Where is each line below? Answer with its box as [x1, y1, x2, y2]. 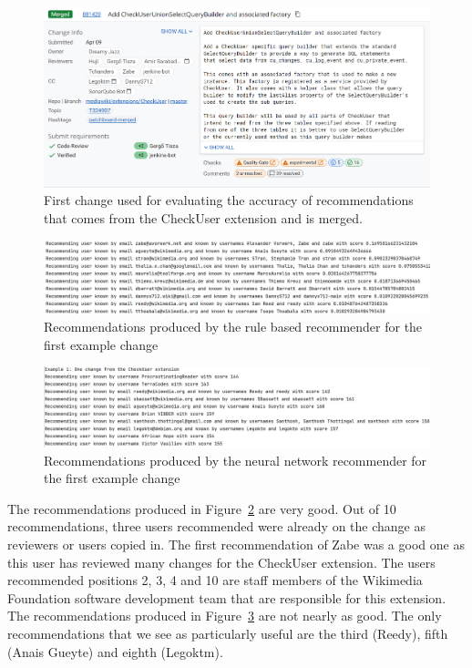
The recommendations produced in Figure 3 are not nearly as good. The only [7, 606, 442, 625]
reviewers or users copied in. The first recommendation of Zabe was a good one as [7, 534, 465, 553]
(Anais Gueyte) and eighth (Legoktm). [7, 642, 223, 661]
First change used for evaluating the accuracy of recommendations [44, 190, 414, 210]
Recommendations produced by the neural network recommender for [44, 450, 427, 469]
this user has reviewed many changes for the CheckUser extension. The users [7, 552, 436, 571]
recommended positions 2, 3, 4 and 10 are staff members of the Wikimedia [7, 570, 423, 590]
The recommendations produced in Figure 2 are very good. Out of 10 [7, 498, 396, 518]
